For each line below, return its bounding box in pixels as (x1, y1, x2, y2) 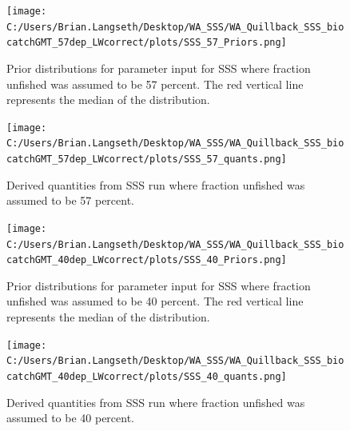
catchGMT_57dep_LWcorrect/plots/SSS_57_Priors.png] (6, 37, 287, 49)
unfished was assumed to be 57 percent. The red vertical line (6, 75, 304, 92)
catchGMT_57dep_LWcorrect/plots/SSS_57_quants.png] (6, 154, 287, 166)
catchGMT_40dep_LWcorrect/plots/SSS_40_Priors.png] (6, 254, 287, 266)
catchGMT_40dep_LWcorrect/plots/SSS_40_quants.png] (6, 370, 287, 382)
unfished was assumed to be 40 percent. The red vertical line (6, 293, 304, 309)
